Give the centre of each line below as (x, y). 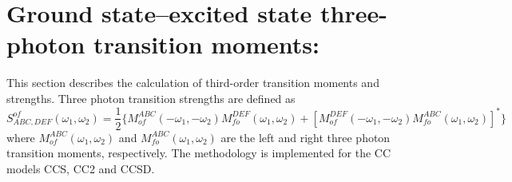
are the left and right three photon (306, 137)
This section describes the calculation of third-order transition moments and (193, 83)
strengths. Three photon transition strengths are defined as (151, 98)
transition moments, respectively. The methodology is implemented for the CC (199, 153)
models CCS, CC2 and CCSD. (81, 168)
